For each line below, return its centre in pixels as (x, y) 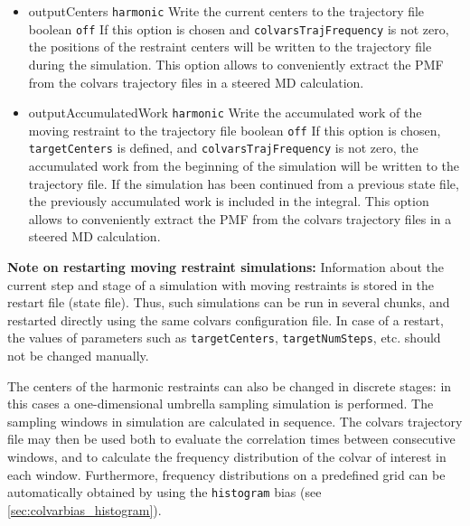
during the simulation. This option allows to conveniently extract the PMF (236, 64)
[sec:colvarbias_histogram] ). (85, 509)
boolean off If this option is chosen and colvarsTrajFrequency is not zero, (239, 28)
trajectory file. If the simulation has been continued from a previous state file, (244, 183)
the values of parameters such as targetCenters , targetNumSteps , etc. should (224, 338)
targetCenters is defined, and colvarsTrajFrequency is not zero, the (223, 148)
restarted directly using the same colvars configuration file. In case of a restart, (226, 319)
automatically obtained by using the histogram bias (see (164, 492)
